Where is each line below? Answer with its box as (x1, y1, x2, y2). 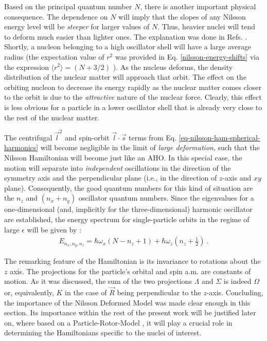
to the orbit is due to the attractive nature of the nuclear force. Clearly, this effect (4, 92, 262, 102)
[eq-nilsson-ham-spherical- (179, 132, 260, 142)
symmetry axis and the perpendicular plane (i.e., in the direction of (4, 172, 217, 183)
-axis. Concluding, (206, 287, 263, 298)
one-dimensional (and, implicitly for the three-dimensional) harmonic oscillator (4, 204, 253, 214)
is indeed (223, 276, 252, 286)
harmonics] (4, 142, 39, 153)
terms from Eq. (129, 132, 177, 142)
